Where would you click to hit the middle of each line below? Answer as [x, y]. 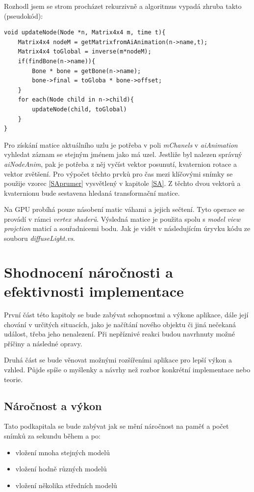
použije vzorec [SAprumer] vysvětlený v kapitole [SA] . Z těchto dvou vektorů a [122, 183]
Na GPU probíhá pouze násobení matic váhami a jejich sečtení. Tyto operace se [124, 209]
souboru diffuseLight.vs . [39, 238]
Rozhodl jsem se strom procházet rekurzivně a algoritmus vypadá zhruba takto [123, 6]
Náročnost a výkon [53, 405]
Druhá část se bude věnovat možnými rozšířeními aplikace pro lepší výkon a [118, 360]
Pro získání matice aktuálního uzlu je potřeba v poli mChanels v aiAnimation [121, 144]
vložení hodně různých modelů [61, 469]
